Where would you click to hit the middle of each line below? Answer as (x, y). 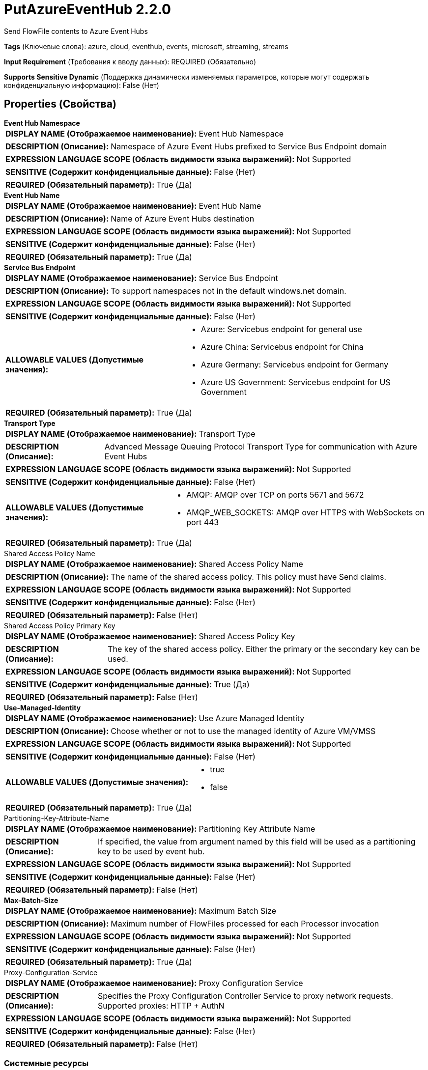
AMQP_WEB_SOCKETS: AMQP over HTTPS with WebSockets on (305, 512)
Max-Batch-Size (31, 900)
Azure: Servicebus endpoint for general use (281, 329)
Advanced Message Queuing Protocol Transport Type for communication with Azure (261, 446)
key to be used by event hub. (151, 851)
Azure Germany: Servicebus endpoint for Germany (295, 364)
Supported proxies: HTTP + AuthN (161, 1005)
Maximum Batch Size (238, 911)
